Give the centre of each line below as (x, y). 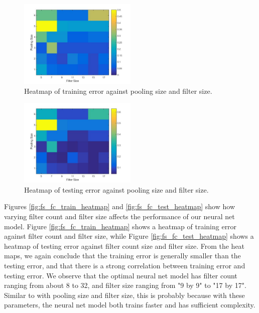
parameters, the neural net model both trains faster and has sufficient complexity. (130, 305)
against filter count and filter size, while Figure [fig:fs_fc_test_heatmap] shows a (129, 236)
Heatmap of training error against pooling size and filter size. (118, 91)
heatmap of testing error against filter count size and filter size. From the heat (124, 246)
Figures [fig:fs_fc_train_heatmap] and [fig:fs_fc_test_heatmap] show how (119, 206)
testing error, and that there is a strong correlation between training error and (125, 265)
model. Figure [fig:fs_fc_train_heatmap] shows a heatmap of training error (120, 226)
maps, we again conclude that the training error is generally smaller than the (122, 256)
